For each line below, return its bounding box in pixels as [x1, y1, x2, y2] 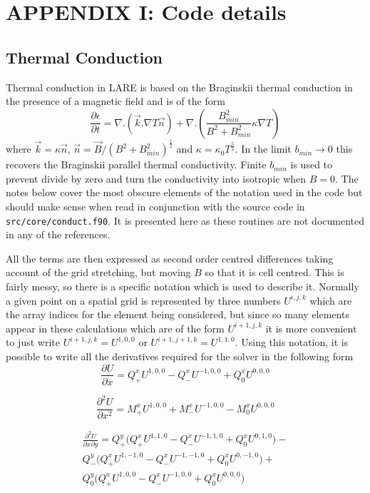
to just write [6, 335, 60, 350]
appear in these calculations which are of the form [6, 320, 225, 335]
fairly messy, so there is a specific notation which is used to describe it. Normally [6, 278, 359, 293]
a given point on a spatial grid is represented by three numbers [6, 293, 281, 308]
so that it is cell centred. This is [205, 265, 344, 280]
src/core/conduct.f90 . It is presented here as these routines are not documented [6, 213, 365, 228]
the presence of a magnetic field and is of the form [6, 93, 225, 108]
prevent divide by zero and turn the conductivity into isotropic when [6, 171, 307, 185]
